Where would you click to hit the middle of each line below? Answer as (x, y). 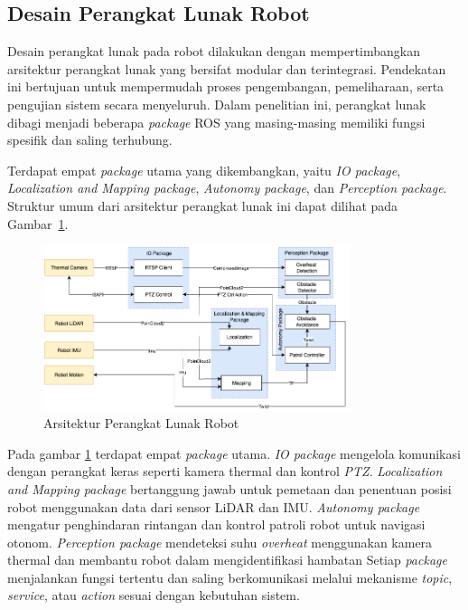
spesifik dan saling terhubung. (90, 140)
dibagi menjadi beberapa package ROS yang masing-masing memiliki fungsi (216, 122)
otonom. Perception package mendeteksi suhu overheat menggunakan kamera (220, 542)
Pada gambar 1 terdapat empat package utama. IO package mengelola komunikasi (234, 453)
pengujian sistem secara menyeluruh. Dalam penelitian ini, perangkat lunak (217, 104)
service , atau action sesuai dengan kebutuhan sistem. (154, 595)
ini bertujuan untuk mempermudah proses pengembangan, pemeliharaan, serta (226, 86)
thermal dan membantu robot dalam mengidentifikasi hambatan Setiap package (227, 560)
